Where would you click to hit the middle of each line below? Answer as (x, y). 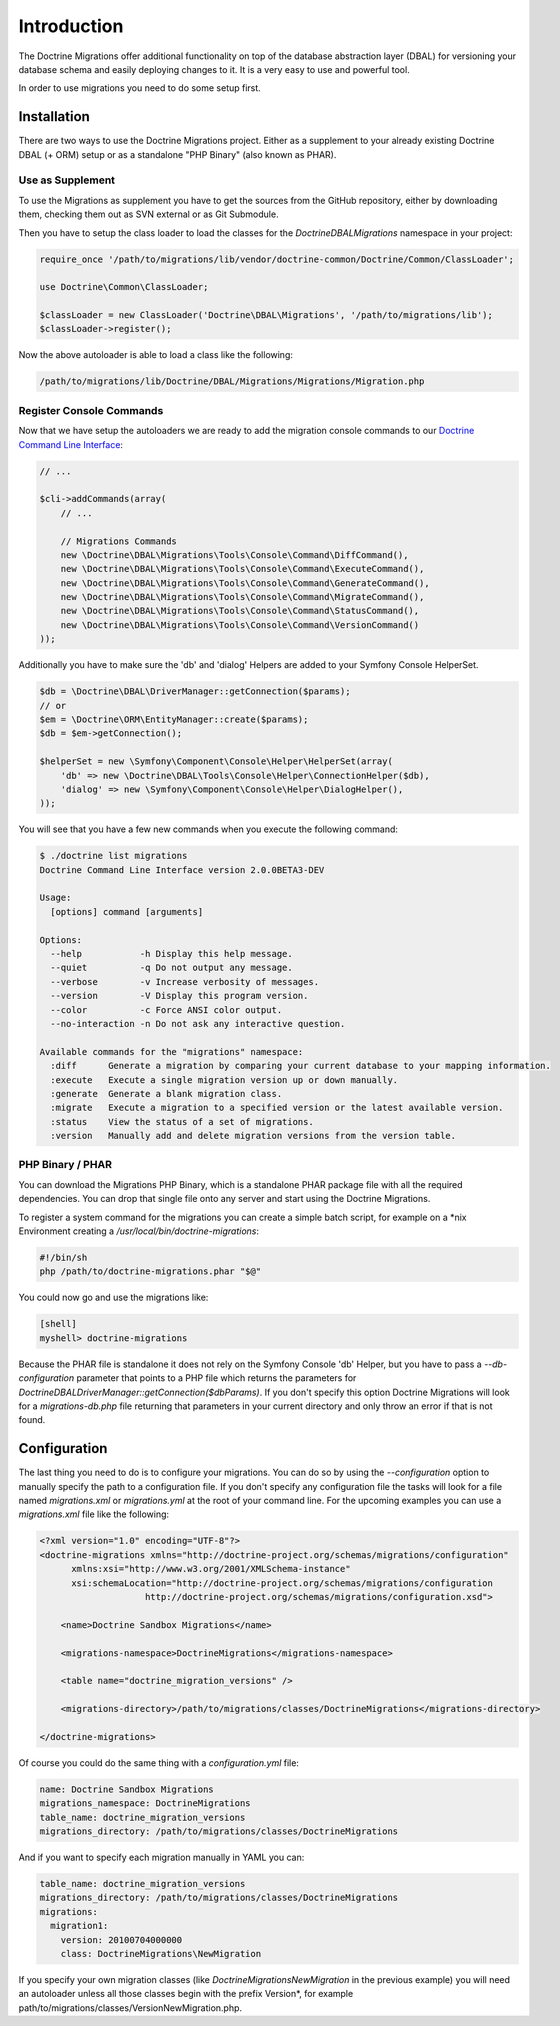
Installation (54, 116)
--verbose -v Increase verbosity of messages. (185, 981)
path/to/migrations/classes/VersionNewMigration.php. (130, 2007)
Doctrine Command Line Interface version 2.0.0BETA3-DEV (182, 869)
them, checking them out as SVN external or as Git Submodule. (148, 214)
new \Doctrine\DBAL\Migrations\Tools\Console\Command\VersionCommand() (240, 624)
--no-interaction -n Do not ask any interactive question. (198, 1023)
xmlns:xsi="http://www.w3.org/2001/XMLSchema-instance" (211, 1569)
